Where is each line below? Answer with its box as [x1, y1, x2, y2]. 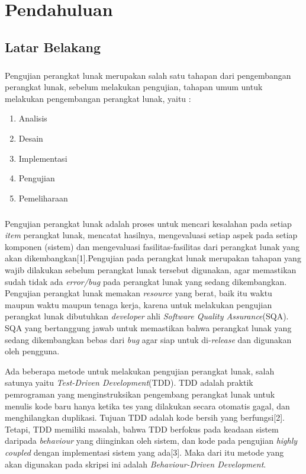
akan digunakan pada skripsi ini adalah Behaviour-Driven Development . [5, 457, 266, 470]
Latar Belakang [5, 37, 101, 56]
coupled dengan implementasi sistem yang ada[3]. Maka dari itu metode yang [5, 446, 284, 458]
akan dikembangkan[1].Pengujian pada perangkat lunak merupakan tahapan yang [5, 252, 301, 264]
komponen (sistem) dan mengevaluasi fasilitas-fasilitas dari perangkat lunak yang [5, 240, 300, 252]
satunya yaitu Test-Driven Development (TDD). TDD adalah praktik [5, 376, 253, 389]
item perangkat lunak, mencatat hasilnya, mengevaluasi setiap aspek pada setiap [5, 229, 298, 241]
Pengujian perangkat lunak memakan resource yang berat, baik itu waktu [5, 287, 272, 299]
